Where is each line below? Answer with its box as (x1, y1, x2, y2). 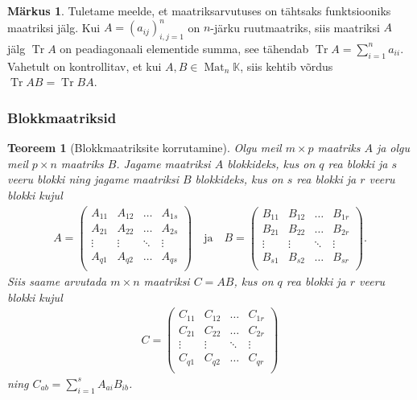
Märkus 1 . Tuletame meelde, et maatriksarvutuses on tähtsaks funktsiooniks (7, 2, 391, 19)
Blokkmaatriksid (7, 107, 117, 127)
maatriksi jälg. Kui (7, 19, 101, 35)
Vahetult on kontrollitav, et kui (7, 57, 162, 74)
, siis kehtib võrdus (240, 57, 333, 74)
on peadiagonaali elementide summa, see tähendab (60, 39, 309, 56)
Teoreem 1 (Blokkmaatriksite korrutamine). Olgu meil (7, 139, 282, 156)
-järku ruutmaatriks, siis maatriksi (210, 19, 380, 35)
